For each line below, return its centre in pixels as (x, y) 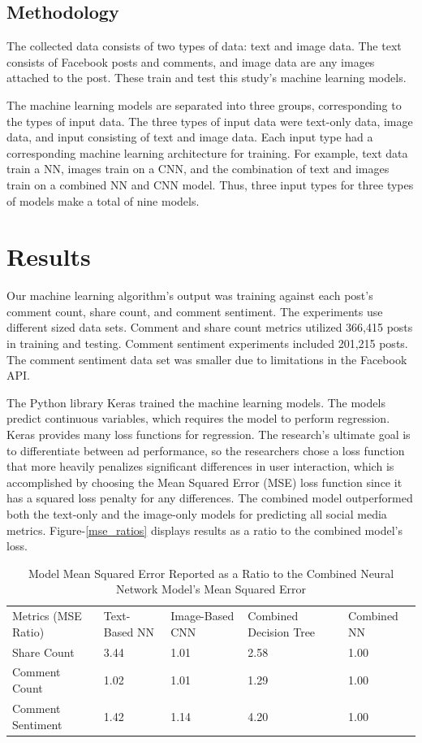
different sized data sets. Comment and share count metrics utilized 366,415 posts (210, 327)
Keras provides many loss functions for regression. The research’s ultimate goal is (209, 435)
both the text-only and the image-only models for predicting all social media (197, 513)
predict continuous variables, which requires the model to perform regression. (198, 418)
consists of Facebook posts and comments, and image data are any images (191, 61)
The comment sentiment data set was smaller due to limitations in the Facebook (207, 359)
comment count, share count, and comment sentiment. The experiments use (195, 311)
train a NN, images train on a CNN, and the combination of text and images (198, 169)
